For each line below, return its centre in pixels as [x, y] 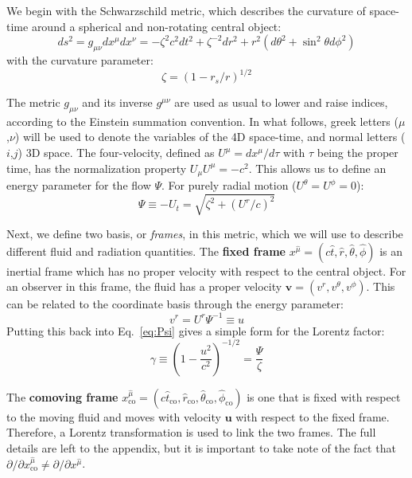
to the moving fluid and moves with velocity [114, 416]
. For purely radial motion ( [229, 185]
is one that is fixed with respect [324, 396]
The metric [33, 102]
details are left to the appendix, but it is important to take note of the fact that [201, 447]
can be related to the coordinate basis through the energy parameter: [175, 304]
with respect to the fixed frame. [313, 416]
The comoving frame [62, 396]
